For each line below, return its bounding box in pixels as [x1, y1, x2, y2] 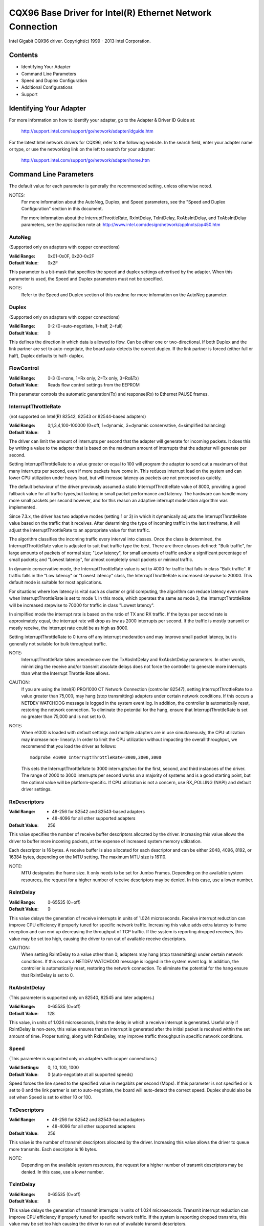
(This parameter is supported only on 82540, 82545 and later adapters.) [9, 995, 154, 1000]
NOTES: [9, 192, 25, 198]
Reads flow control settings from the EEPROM [47, 382, 140, 388]
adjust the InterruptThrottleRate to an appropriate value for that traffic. [9, 527, 151, 533]
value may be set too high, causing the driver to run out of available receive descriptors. [9, 936, 187, 942]
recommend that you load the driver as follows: [21, 743, 117, 749]
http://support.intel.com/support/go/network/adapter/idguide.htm [21, 128, 154, 134]
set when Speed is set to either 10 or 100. [9, 1094, 92, 1100]
